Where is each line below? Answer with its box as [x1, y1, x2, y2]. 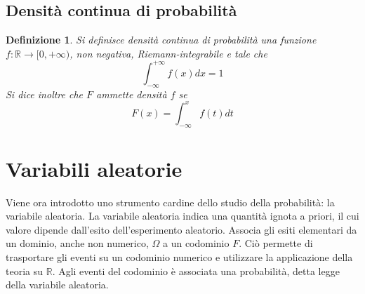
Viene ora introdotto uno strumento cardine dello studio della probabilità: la [6, 194, 335, 209]
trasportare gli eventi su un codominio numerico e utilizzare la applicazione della [6, 250, 353, 265]
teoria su [6, 263, 44, 278]
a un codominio [162, 236, 230, 250]
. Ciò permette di [239, 236, 313, 250]
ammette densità [96, 86, 167, 101]
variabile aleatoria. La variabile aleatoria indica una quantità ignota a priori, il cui [6, 208, 359, 223]
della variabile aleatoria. [6, 277, 109, 292]
